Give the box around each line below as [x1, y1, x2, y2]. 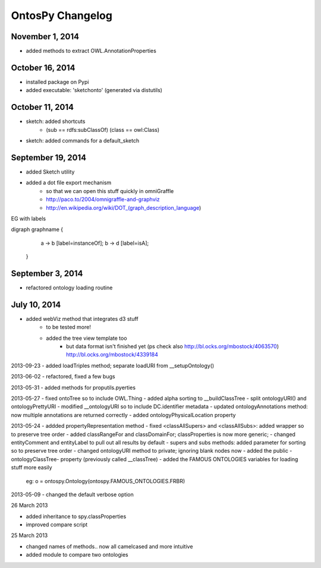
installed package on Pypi [26, 78, 89, 86]
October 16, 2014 [11, 62, 75, 72]
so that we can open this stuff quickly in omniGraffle [46, 187, 174, 194]
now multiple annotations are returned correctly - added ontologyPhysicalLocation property [11, 411, 236, 418]
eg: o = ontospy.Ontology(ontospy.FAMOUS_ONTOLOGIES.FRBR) [26, 477, 185, 484]
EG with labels [11, 214, 46, 222]
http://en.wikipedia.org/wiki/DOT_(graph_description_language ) [46, 204, 202, 211]
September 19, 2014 [11, 152, 86, 163]
